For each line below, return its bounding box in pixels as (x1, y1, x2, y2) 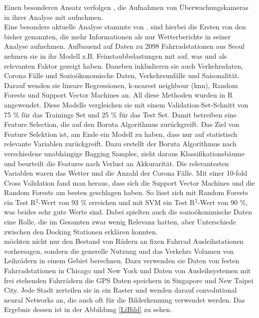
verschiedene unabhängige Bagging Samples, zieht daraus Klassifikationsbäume (4, 148, 245, 158)
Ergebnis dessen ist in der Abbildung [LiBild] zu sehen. (4, 304, 172, 315)
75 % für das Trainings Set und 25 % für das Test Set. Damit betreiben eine (4, 109, 237, 119)
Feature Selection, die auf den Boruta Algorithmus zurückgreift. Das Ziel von (4, 119, 240, 129)
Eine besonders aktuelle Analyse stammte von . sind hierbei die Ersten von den (4, 21, 246, 32)
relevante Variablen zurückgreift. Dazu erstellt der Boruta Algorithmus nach (4, 138, 237, 149)
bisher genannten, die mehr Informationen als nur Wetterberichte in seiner (4, 31, 231, 41)
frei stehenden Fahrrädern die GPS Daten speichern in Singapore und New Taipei (4, 275, 254, 285)
